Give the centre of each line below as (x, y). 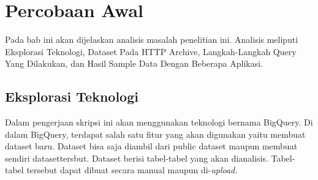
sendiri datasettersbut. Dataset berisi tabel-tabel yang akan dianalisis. (137, 158)
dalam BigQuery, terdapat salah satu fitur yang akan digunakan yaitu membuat (155, 134)
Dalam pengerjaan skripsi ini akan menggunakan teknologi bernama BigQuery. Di (159, 122)
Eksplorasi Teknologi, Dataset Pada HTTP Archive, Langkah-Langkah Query (151, 51)
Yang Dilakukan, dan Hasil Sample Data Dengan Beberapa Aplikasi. (134, 63)
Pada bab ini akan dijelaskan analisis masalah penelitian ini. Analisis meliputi (152, 39)
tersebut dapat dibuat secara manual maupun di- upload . (132, 170)
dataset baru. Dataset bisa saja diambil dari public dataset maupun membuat (151, 146)
